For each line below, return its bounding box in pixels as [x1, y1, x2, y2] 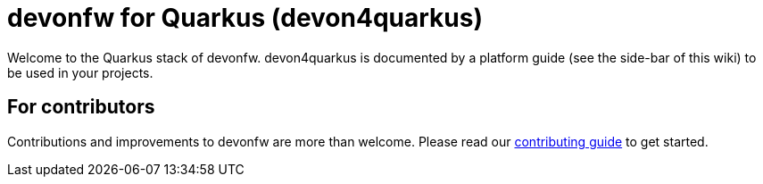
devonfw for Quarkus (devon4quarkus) [7, 3, 483, 33]
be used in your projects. [7, 64, 153, 80]
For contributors [7, 96, 155, 119]
